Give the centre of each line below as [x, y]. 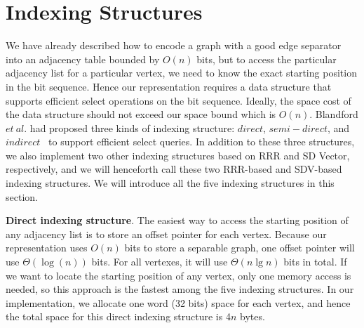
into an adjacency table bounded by [83, 59]
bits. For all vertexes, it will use [160, 262]
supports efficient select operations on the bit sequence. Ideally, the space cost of [178, 100]
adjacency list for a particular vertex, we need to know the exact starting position [181, 73]
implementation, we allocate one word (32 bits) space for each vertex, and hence [178, 302]
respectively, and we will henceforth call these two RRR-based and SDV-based [174, 169]
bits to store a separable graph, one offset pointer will [240, 248]
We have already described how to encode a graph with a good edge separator [174, 45]
